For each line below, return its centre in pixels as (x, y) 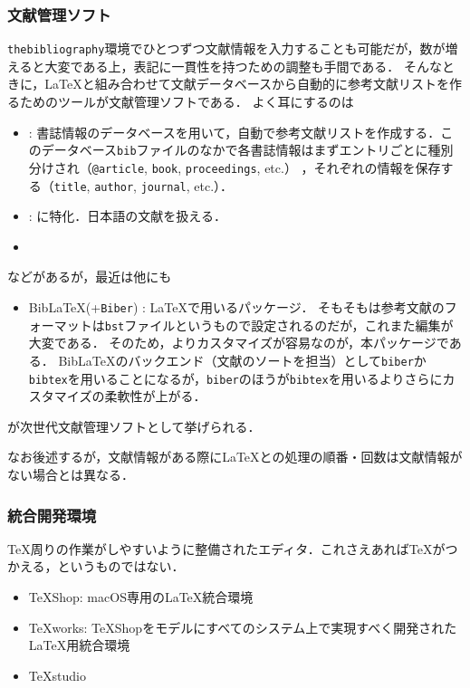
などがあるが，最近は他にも (90, 277)
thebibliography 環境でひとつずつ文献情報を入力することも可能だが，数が (226, 48)
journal (163, 187)
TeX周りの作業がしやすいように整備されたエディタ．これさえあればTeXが (226, 548)
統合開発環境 (52, 515)
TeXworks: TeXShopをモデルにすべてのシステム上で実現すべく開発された (243, 627)
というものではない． (121, 566)
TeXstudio (57, 675)
